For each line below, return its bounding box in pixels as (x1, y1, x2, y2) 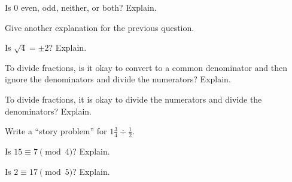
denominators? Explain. (5, 104, 92, 117)
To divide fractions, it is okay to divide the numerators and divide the (5, 92, 262, 105)
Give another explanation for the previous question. (5, 21, 194, 33)
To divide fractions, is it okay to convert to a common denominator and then (5, 61, 287, 73)
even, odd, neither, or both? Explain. (20, 1, 157, 13)
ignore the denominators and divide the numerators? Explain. (5, 73, 231, 85)
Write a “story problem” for (5, 125, 107, 137)
